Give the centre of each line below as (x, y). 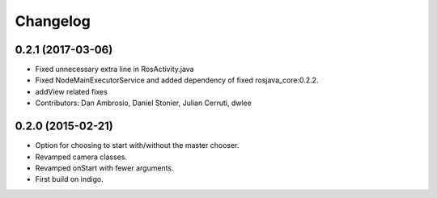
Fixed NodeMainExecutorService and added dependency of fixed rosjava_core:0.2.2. (177, 80)
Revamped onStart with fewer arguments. (104, 168)
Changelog (53, 21)
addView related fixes (72, 91)
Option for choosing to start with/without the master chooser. (137, 145)
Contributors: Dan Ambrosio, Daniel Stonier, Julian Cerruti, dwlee (144, 103)
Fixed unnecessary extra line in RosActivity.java (115, 70)
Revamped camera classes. (81, 157)
